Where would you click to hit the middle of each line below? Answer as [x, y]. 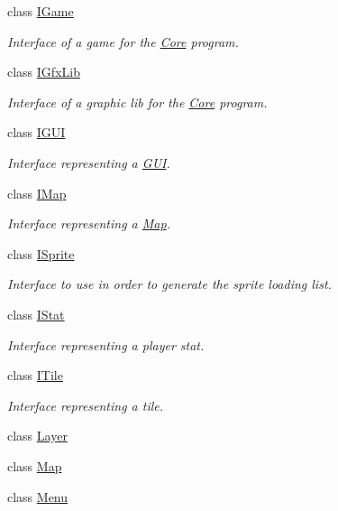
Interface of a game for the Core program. [123, 41]
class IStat [36, 314]
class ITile [35, 375]
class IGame [41, 11]
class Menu [38, 496]
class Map [35, 465]
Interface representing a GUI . [89, 162]
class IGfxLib [44, 72]
